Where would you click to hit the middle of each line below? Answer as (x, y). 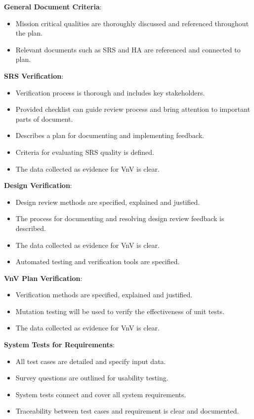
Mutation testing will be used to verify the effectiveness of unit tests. (120, 311)
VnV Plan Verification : (43, 278)
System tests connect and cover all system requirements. (101, 394)
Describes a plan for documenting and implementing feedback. (110, 135)
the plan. (29, 33)
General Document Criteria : (53, 6)
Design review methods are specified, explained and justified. (108, 202)
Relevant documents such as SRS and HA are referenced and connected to (128, 49)
